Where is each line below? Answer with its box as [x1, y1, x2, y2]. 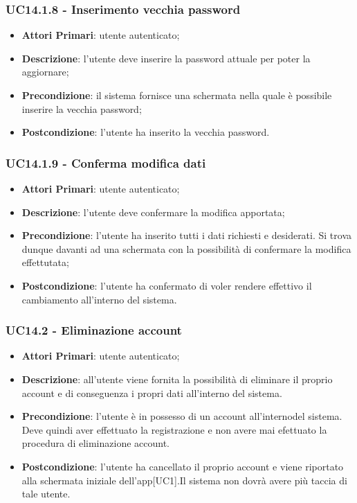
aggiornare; [21, 64, 69, 79]
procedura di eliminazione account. [21, 436, 170, 450]
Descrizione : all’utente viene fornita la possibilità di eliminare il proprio [21, 371, 333, 386]
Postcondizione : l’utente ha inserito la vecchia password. [21, 125, 270, 139]
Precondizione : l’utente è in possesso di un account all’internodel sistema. [21, 409, 342, 423]
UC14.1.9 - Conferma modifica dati [6, 154, 206, 171]
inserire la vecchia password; [21, 101, 142, 116]
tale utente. [21, 486, 71, 501]
